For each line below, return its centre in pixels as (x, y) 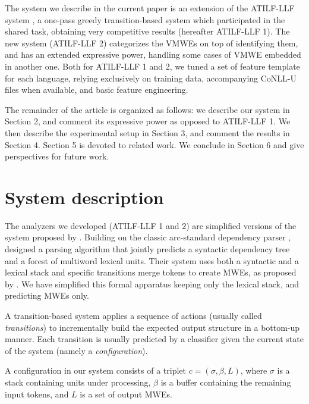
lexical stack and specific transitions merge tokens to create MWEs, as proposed (151, 272)
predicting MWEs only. (47, 295)
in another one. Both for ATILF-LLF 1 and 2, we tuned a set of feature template (152, 66)
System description (84, 197)
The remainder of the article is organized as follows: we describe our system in (147, 109)
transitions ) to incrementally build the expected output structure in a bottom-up (152, 327)
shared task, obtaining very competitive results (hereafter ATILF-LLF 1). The (147, 31)
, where (254, 370)
